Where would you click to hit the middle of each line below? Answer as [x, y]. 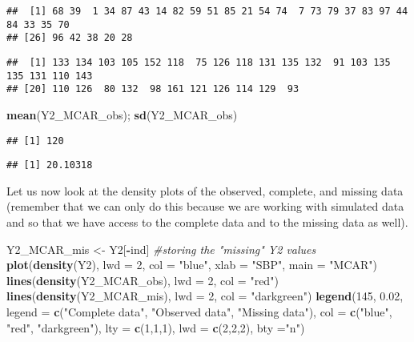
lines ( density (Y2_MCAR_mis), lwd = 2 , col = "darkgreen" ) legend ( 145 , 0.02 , [205, 296]
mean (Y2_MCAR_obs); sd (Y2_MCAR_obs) [122, 114]
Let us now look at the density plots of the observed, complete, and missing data [205, 190]
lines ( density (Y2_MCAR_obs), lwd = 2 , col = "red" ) [143, 280]
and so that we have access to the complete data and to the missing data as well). [207, 222]
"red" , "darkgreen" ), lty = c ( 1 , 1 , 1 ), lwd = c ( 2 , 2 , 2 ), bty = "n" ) [156, 327]
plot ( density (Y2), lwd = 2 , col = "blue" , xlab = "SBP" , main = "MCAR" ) [192, 265]
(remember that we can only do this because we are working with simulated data [205, 206]
